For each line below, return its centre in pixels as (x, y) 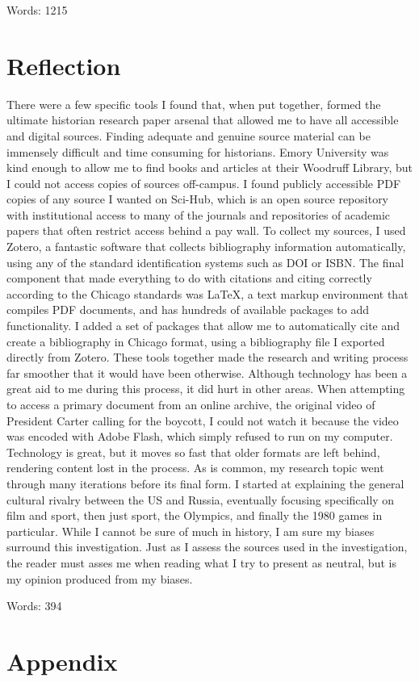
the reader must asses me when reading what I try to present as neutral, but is (201, 562)
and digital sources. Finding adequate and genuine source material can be (189, 135)
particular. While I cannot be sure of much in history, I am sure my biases (191, 531)
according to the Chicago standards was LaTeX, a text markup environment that (207, 293)
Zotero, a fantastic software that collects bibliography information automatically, (206, 247)
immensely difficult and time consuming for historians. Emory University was (198, 151)
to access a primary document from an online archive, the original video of (191, 404)
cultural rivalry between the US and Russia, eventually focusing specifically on (201, 499)
